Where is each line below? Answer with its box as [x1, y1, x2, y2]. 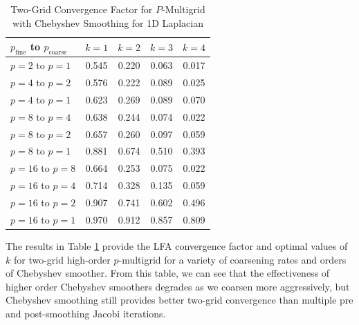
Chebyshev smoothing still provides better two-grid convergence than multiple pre [6, 293, 353, 307]
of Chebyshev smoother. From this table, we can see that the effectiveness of [6, 266, 330, 280]
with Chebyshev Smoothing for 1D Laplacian [12, 15, 203, 30]
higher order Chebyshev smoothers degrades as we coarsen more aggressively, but [6, 279, 350, 293]
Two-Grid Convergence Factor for [10, 2, 153, 16]
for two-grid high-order [13, 252, 111, 266]
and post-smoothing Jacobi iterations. [6, 306, 166, 320]
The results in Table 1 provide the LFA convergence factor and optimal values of [6, 238, 348, 253]
